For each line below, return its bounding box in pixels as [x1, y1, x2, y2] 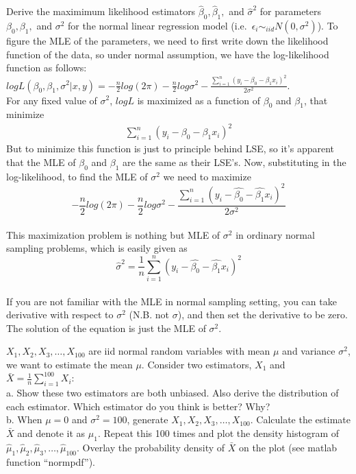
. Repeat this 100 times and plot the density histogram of [97, 426, 340, 440]
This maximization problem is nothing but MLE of [6, 227, 220, 241]
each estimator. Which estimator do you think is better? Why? [6, 399, 270, 413]
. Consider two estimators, [141, 357, 252, 371]
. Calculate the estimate [250, 412, 351, 427]
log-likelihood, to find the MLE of [6, 169, 148, 183]
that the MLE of [6, 155, 76, 169]
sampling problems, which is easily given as [6, 241, 188, 255]
